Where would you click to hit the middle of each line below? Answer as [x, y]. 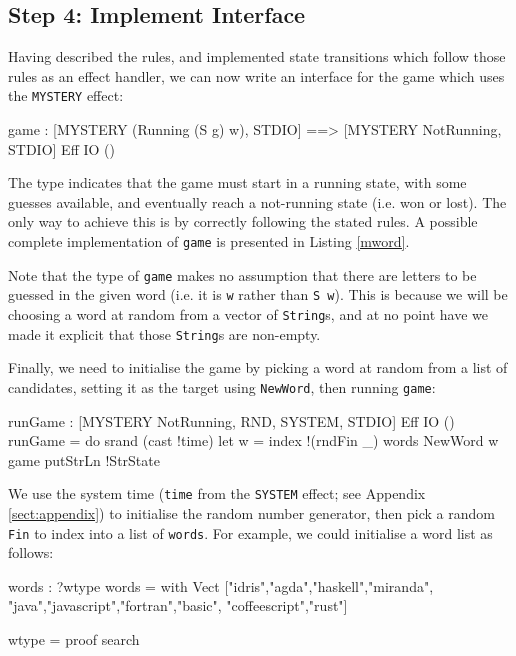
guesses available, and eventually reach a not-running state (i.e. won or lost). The [257, 201]
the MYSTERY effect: [66, 95]
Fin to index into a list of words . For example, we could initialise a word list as [250, 532]
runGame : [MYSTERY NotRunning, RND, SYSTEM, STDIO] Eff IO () [231, 420]
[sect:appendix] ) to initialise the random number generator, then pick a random [251, 512]
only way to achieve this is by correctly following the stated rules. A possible [243, 221]
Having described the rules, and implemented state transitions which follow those [257, 56]
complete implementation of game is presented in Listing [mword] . [209, 241]
